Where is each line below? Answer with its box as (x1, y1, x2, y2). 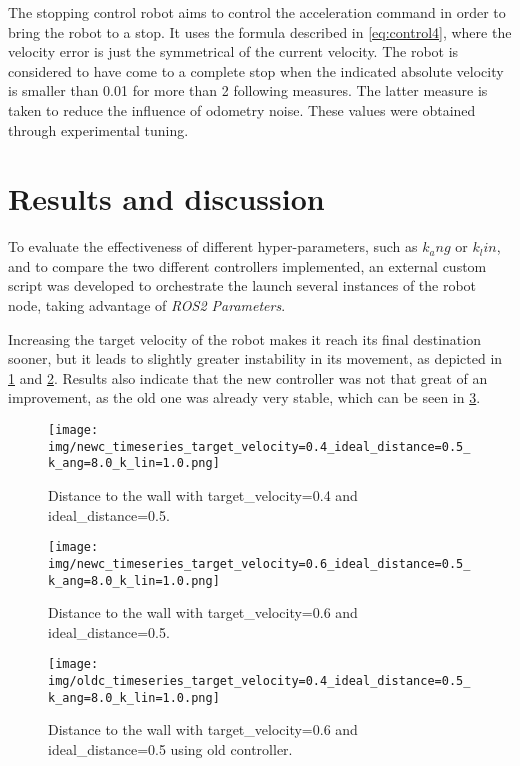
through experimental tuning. (8, 119, 189, 140)
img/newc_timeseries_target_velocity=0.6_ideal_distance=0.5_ (48, 556, 471, 571)
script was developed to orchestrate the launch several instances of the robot (8, 275, 477, 296)
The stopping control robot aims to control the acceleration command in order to (8, 2, 506, 22)
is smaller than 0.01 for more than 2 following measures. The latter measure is (8, 80, 488, 101)
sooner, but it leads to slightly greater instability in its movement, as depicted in (8, 348, 503, 369)
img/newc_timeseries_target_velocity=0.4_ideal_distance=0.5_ (48, 439, 471, 454)
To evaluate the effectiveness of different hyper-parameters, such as (8, 236, 418, 257)
